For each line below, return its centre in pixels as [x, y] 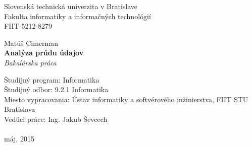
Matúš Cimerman [31, 43]
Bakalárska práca [30, 62]
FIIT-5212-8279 [28, 26]
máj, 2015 [19, 139]
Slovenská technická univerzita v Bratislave [71, 6]
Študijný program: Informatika [52, 79]
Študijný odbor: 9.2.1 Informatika [56, 89]
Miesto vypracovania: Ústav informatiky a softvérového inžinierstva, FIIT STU [126, 99]
